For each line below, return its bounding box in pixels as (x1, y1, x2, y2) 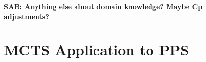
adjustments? (4, 11, 49, 21)
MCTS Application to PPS (4, 40, 189, 60)
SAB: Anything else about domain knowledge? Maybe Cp (4, 1, 203, 11)
